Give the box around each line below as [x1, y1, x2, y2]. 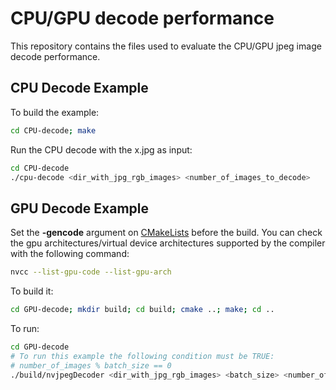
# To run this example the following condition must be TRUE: [10, 351, 275, 361]
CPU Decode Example [10, 80, 149, 97]
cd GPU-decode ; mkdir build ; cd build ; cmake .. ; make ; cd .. [10, 305, 275, 315]
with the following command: [10, 248, 130, 260]
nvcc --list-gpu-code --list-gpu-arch [10, 267, 172, 277]
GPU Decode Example [10, 200, 150, 217]
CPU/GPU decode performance [10, 7, 275, 30]
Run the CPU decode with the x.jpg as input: [10, 143, 193, 156]
